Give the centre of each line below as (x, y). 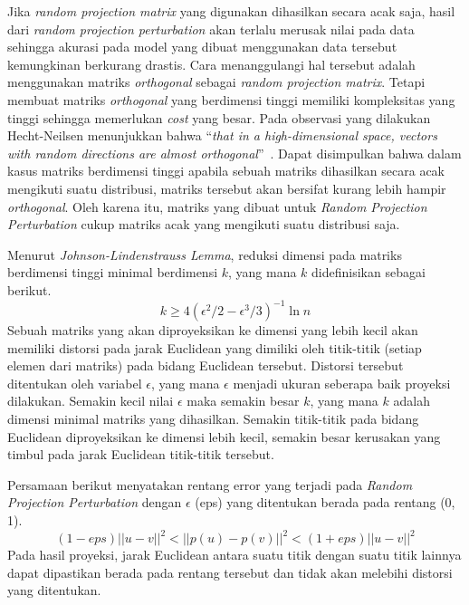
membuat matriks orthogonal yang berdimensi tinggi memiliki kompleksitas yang (231, 99)
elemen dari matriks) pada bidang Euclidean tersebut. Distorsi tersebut (206, 365)
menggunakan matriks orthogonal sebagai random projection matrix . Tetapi (216, 82)
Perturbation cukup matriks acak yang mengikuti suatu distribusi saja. (204, 224)
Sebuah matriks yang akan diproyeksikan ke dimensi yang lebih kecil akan (213, 330)
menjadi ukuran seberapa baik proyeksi (342, 383)
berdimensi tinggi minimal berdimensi (113, 272)
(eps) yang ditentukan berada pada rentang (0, (325, 502)
